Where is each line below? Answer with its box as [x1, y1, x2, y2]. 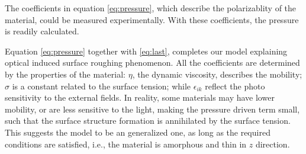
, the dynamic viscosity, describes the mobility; [132, 68, 302, 80]
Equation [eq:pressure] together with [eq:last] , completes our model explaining [5, 44, 288, 57]
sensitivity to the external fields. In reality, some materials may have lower [5, 91, 275, 104]
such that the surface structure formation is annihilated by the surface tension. [5, 114, 291, 127]
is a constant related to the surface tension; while [12, 79, 191, 92]
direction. [255, 137, 290, 150]
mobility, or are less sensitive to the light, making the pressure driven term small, [5, 102, 300, 115]
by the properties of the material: [5, 68, 125, 80]
